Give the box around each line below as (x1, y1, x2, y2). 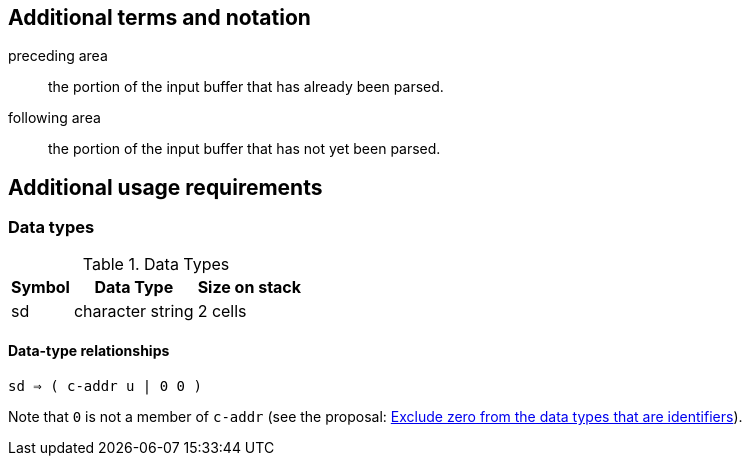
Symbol (11, 276, 70, 297)
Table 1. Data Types (82, 253, 230, 274)
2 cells (197, 300, 247, 321)
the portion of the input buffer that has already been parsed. (48, 78, 444, 96)
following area (8, 109, 101, 127)
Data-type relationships (8, 342, 170, 360)
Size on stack (197, 276, 302, 297)
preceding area (8, 47, 108, 65)
